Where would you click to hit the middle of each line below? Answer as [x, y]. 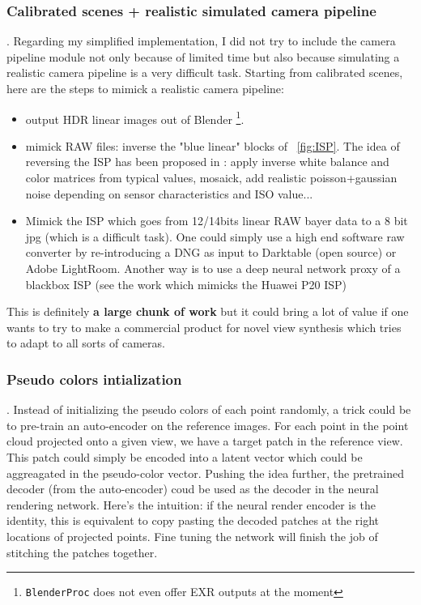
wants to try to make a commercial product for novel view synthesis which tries [204, 327]
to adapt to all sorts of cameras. [86, 343]
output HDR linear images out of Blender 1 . [135, 117]
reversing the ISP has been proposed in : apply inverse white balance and [207, 162]
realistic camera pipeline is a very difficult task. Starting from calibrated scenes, [205, 72]
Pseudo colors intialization [94, 379]
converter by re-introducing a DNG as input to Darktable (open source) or [211, 252]
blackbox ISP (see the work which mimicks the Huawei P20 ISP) [186, 284]
